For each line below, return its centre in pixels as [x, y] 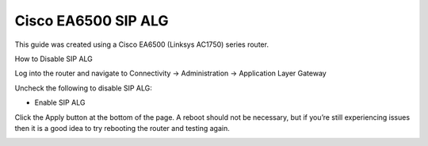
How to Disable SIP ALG [53, 59]
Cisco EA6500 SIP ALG [92, 21]
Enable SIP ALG [60, 102]
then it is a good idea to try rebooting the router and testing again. [122, 128]
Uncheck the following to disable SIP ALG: [83, 88]
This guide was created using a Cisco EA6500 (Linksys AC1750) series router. [142, 44]
